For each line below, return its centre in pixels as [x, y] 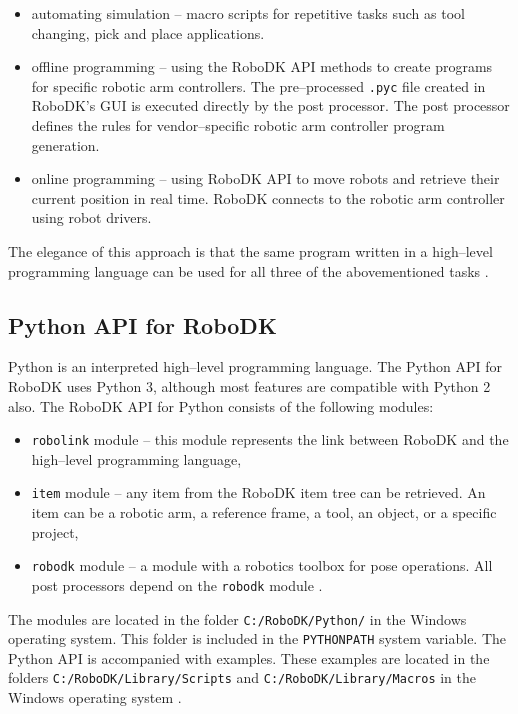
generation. [65, 144]
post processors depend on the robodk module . [177, 584]
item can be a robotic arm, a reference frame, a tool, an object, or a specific [264, 512]
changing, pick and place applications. [148, 32]
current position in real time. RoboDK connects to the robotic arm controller [268, 197]
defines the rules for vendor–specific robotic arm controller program [238, 125]
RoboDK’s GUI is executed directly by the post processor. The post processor [270, 105]
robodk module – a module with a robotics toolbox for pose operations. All [262, 565]
